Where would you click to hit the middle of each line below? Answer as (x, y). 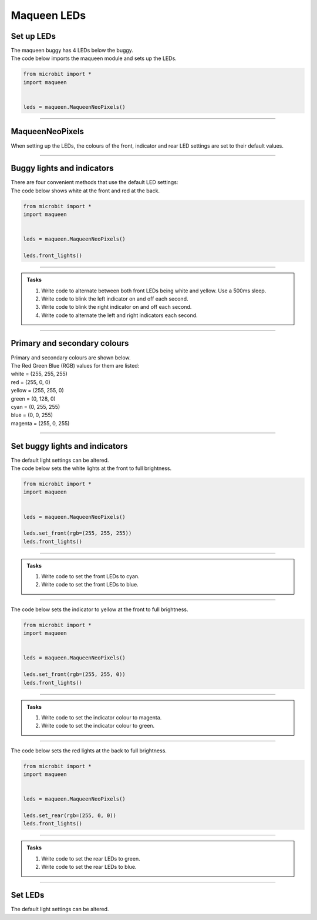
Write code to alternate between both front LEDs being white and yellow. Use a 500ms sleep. (154, 291)
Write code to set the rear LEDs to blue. (89, 867)
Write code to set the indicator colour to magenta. (102, 717)
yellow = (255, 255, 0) (37, 391)
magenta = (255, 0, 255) (40, 423)
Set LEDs (28, 895)
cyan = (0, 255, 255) (36, 406)
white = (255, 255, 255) (39, 374)
